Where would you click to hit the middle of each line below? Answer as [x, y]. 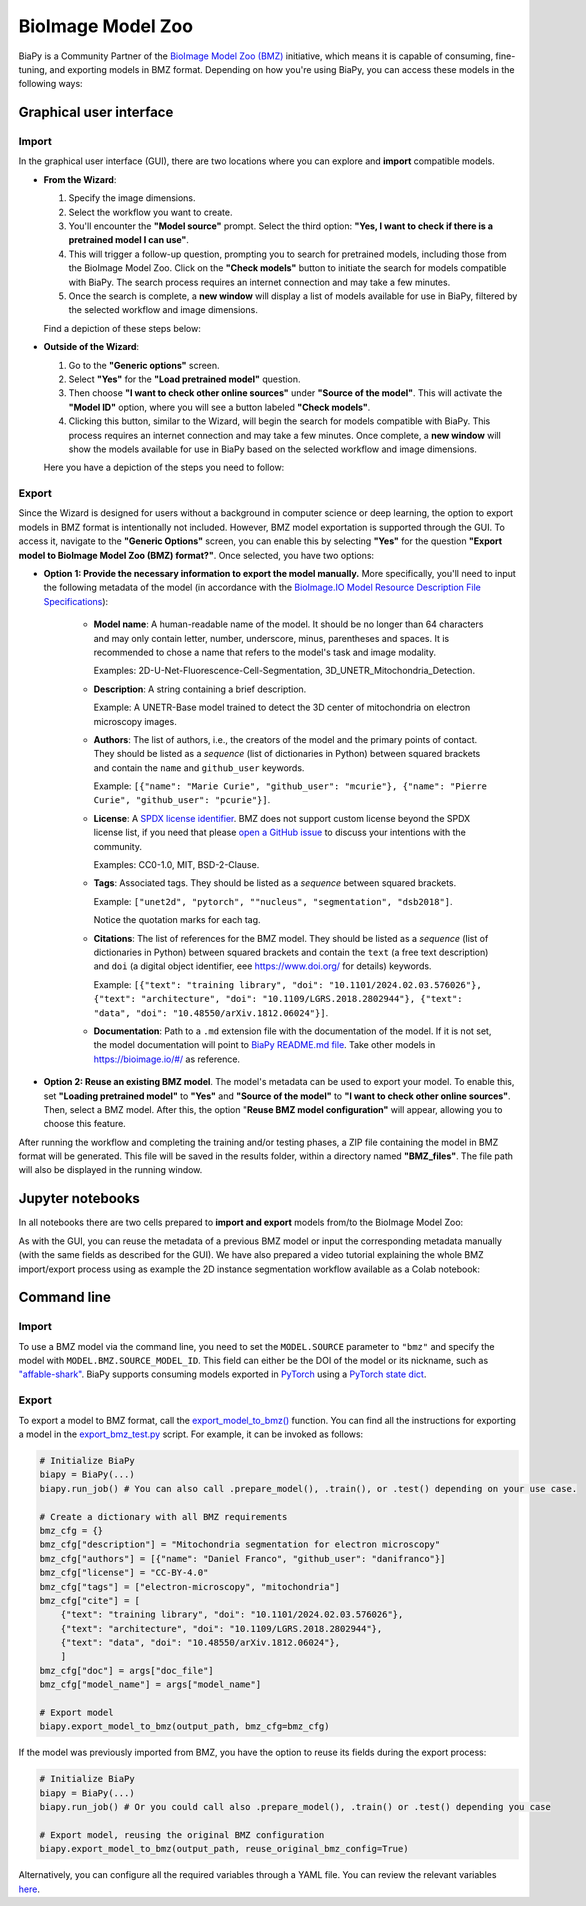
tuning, [33, 69]
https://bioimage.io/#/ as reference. [166, 1059]
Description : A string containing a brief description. [200, 689]
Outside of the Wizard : [91, 347]
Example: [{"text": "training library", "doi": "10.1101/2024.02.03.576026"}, [287, 984]
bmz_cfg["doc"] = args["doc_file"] [126, 1670]
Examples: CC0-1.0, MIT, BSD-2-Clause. [176, 865]
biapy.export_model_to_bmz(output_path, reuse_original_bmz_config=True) [224, 1849]
